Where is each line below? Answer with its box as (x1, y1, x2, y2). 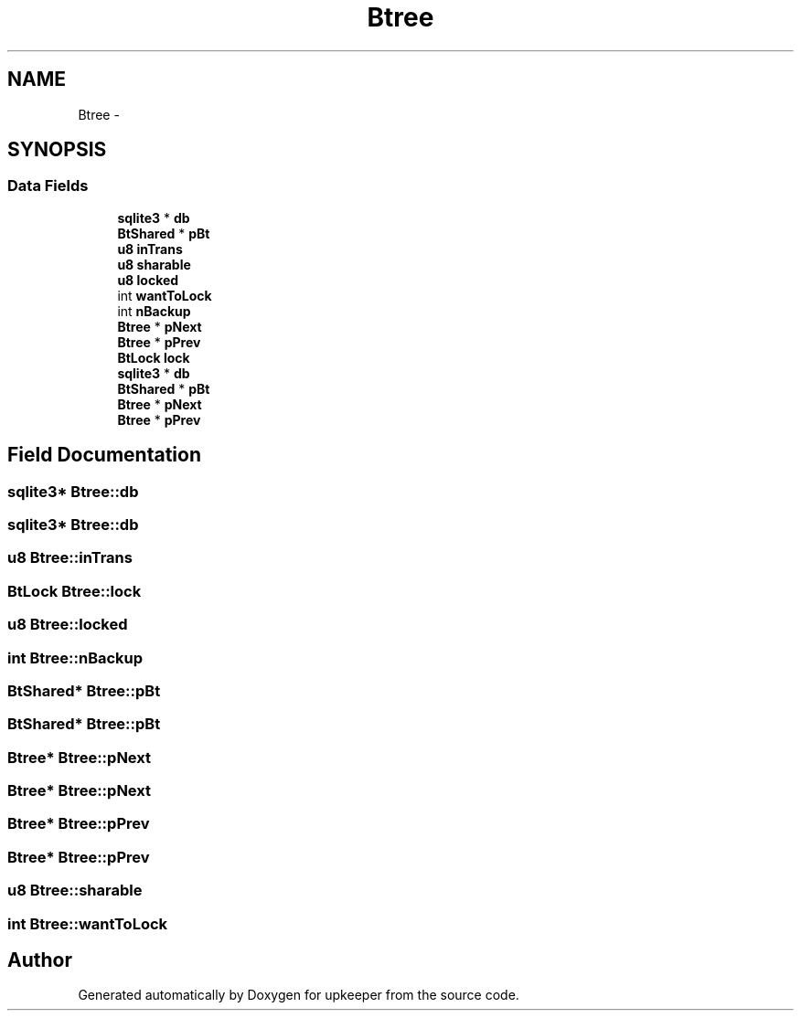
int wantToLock (117, 287, 212, 303)
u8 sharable (117, 256, 191, 272)
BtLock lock (117, 349, 190, 366)
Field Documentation (7, 443, 201, 467)
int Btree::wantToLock (7, 914, 168, 933)
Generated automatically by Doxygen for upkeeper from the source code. (78, 987, 519, 1003)
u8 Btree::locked (7, 615, 128, 634)
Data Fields (7, 176, 89, 196)
